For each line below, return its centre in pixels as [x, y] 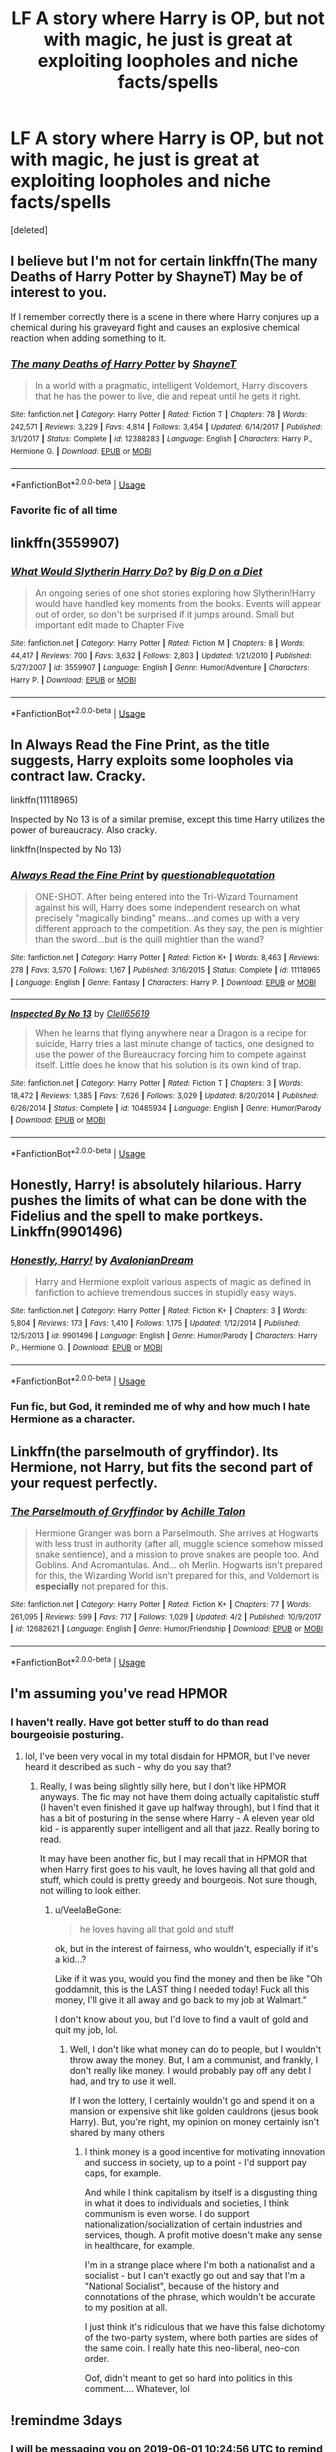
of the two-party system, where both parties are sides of [201, 2338]
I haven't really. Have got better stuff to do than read [140, 1722]
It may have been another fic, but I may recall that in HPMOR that [173, 1859]
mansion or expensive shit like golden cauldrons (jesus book [194, 2111]
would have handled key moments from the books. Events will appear [178, 603]
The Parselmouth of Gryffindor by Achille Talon [128, 1511]
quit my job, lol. [86, 2030]
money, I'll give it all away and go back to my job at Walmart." [181, 2000]
